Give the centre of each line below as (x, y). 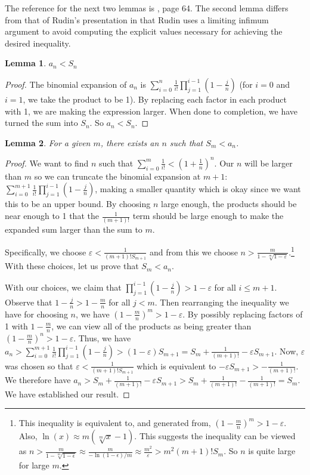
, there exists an (130, 142)
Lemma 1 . (26, 63)
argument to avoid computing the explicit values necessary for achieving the (144, 31)
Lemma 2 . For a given (48, 142)
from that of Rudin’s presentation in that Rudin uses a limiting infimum (137, 19)
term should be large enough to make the (208, 216)
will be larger (269, 163)
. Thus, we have (102, 337)
